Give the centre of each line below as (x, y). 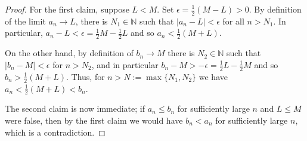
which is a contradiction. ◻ (55, 132)
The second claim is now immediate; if (75, 108)
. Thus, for (85, 76)
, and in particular (125, 64)
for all (233, 21)
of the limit (25, 21)
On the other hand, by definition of (69, 53)
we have (213, 76)
